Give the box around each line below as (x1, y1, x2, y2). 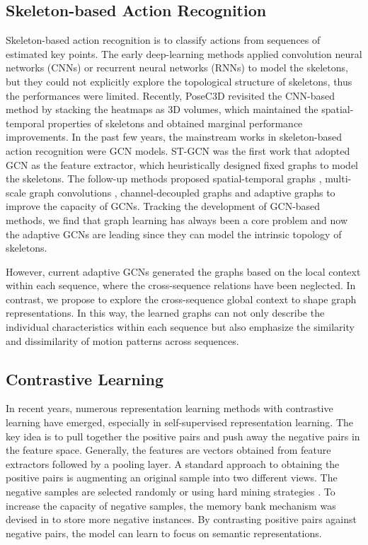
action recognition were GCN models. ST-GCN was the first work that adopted (6, 143, 350, 158)
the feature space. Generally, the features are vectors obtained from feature (6, 443, 331, 457)
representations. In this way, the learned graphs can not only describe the (6, 305, 325, 320)
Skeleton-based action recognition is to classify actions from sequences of (6, 33, 321, 47)
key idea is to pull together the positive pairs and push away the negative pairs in (6, 428, 360, 443)
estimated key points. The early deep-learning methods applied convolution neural (6, 46, 362, 61)
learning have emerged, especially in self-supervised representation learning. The (6, 415, 354, 430)
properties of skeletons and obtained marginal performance (47, 115, 303, 130)
